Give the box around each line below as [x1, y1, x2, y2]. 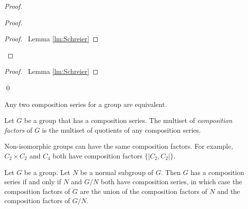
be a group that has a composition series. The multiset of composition [24, 115, 232, 125]
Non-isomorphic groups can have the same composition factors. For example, [4, 141, 233, 151]
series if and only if [4, 176, 61, 187]
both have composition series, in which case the [101, 176, 242, 187]
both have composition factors [53, 150, 142, 160]
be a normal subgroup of [80, 167, 154, 177]
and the [217, 186, 240, 196]
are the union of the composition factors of [80, 186, 208, 196]
